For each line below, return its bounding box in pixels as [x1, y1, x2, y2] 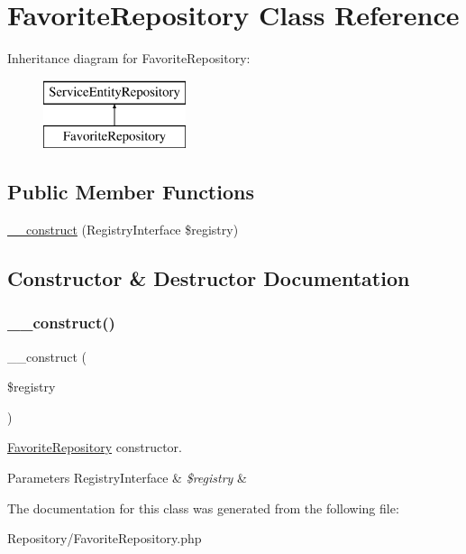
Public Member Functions [7, 178, 254, 206]
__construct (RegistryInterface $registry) [7, 220, 239, 239]
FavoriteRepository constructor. [7, 438, 183, 457]
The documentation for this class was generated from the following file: [7, 498, 399, 517]
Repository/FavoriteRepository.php [7, 529, 202, 548]
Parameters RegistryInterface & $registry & [7, 468, 247, 487]
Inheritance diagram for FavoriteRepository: [7, 49, 251, 68]
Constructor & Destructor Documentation [7, 264, 410, 292]
